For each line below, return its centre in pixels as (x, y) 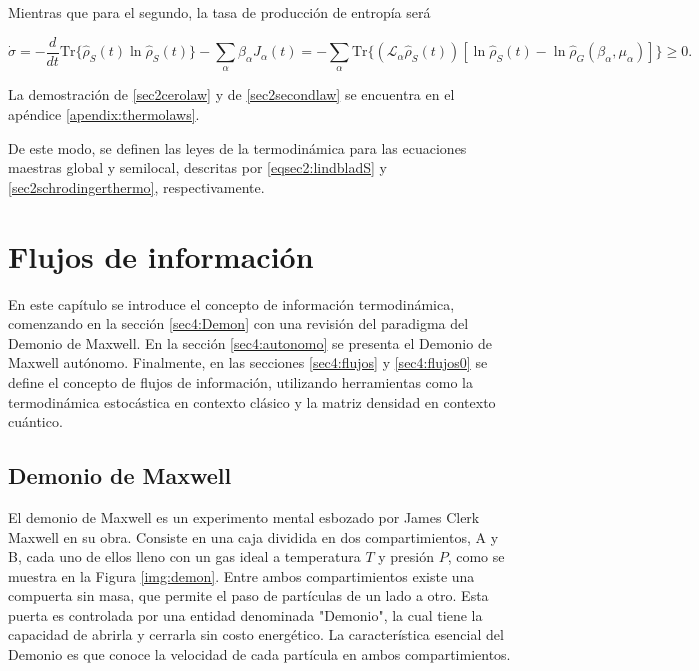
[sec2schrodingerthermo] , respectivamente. (136, 186)
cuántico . (35, 421)
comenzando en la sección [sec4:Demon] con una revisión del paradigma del (238, 323)
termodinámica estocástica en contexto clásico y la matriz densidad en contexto (252, 401)
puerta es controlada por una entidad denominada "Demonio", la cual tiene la (245, 614)
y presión (406, 556)
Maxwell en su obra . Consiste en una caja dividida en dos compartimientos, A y (253, 536)
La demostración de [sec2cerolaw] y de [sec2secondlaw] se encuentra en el (231, 94)
